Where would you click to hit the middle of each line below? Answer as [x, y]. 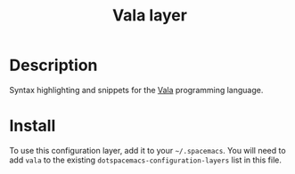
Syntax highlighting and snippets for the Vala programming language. [136, 90]
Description [53, 65]
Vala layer [150, 16]
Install [33, 126]
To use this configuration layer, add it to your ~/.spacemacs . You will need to [148, 150]
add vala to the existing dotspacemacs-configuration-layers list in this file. [146, 160]
